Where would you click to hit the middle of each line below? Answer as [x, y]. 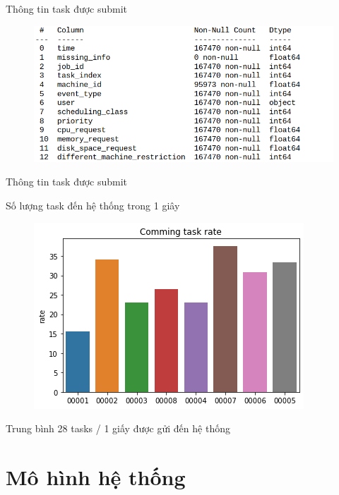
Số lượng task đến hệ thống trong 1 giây [93, 206]
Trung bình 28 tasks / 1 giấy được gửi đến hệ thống [118, 428]
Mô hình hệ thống [96, 476]
